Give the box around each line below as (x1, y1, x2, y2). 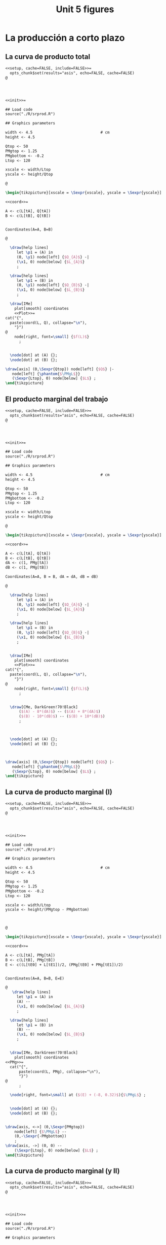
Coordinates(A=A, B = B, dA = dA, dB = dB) (5, 574, 99, 579)
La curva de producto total (5, 52, 90, 61)
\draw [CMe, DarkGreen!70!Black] (10, 704, 78, 709)
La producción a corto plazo (5, 32, 125, 44)
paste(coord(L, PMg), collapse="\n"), (18, 1069, 101, 1074)
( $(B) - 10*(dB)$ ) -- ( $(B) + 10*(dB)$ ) (18, 714, 105, 719)
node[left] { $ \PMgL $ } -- (14, 1129, 67, 1134)
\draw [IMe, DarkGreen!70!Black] (10, 1050, 78, 1055)
